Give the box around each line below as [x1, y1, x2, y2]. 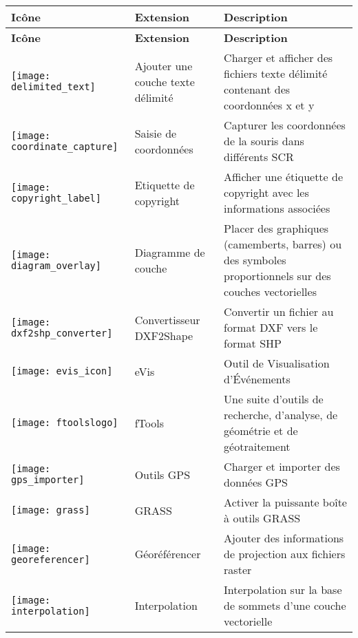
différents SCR [224, 149, 294, 164]
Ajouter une [134, 57, 193, 74]
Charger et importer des [224, 458, 340, 474]
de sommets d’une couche [224, 597, 346, 613]
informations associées [224, 200, 330, 216]
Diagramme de [134, 244, 205, 260]
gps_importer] [11, 474, 85, 485]
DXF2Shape [134, 327, 193, 343]
